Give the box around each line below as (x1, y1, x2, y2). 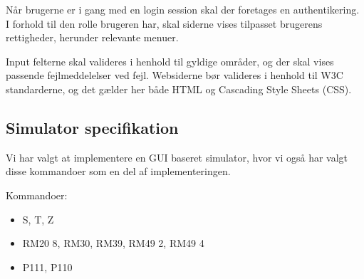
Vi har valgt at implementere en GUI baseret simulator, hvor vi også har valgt (6, 149, 348, 164)
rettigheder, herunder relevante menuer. (6, 30, 179, 45)
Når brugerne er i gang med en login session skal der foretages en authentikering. (6, 2, 360, 16)
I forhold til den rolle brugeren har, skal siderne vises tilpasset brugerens (6, 16, 323, 31)
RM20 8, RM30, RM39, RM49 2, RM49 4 (22, 236, 204, 251)
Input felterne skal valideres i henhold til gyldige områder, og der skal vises (6, 53, 334, 68)
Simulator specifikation (6, 116, 179, 138)
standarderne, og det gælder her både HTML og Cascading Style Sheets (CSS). (6, 81, 352, 96)
